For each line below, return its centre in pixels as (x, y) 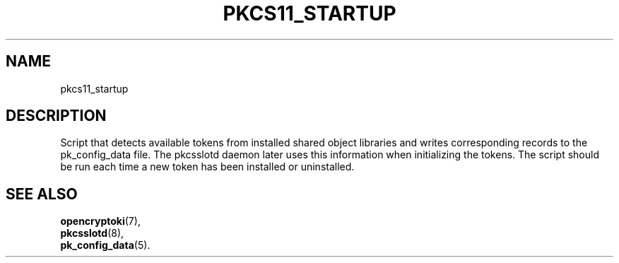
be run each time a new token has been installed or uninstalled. (207, 167)
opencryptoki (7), (100, 221)
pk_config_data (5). (105, 245)
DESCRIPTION (56, 116)
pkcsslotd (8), (92, 233)
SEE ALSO (42, 194)
